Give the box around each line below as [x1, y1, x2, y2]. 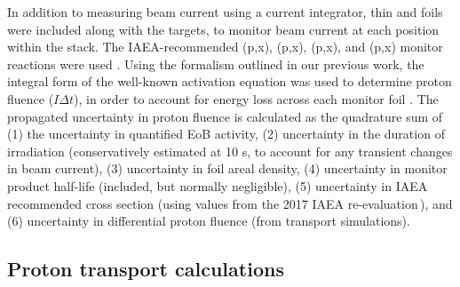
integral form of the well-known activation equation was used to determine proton [7, 72, 452, 91]
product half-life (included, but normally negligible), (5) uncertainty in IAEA [7, 176, 428, 195]
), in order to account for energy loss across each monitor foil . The [74, 89, 439, 108]
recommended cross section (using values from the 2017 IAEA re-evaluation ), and [7, 194, 453, 212]
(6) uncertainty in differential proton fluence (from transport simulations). [7, 211, 410, 230]
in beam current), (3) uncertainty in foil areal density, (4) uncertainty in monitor [7, 159, 448, 178]
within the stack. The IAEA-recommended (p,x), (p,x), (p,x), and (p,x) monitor [7, 37, 443, 56]
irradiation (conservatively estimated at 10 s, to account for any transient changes [7, 141, 453, 160]
